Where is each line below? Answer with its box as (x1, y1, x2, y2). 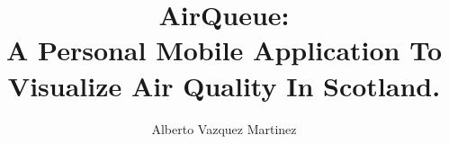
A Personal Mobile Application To (5, 31, 443, 68)
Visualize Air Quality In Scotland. (7, 67, 441, 103)
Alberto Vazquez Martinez (151, 119, 297, 138)
